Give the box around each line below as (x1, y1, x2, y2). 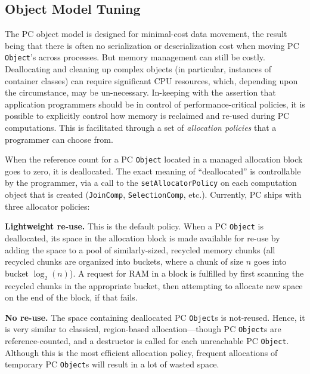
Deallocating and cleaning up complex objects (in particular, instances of (5, 63, 271, 75)
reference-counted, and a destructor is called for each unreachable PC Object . (5, 335, 289, 347)
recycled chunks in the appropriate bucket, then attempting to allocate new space (5, 279, 303, 292)
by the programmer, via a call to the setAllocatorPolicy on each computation (5, 176, 297, 189)
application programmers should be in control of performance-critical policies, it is (5, 97, 305, 110)
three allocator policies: (5, 200, 90, 212)
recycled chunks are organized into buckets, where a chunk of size (5, 255, 244, 268)
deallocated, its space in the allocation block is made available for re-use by (5, 232, 280, 244)
